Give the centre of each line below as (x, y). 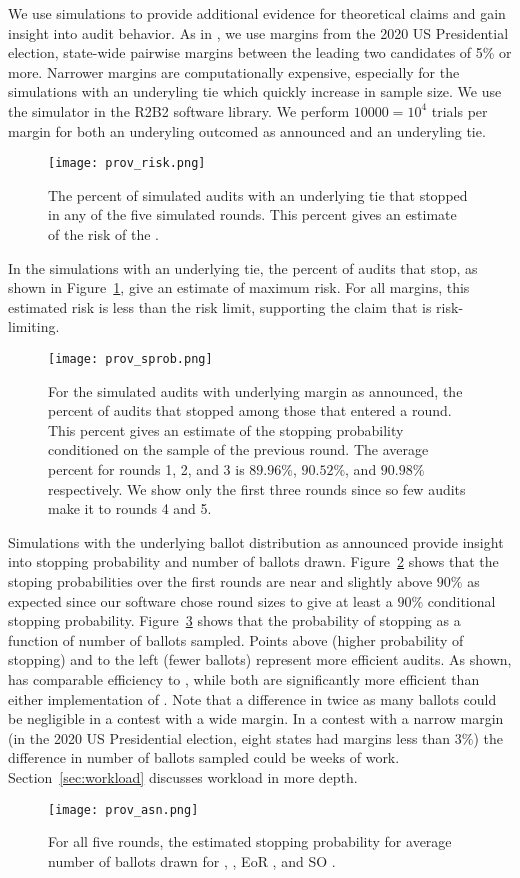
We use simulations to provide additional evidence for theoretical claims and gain (257, 13)
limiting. (34, 326)
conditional (461, 600)
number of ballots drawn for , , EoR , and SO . (192, 860)
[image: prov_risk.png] (127, 163)
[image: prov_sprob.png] (130, 358)
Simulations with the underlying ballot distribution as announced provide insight (256, 541)
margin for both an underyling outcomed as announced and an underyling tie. (247, 130)
